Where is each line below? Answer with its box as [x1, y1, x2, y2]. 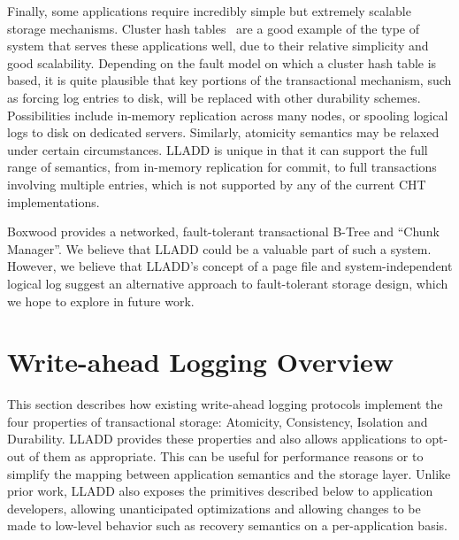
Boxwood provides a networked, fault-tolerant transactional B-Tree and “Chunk [7, 222, 440, 241]
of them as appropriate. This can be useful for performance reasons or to [28, 447, 424, 465]
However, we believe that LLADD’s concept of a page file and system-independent [7, 257, 453, 275]
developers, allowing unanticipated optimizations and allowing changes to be [7, 498, 421, 517]
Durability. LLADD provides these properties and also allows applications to [7, 429, 422, 448]
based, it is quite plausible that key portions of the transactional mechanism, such [7, 71, 452, 89]
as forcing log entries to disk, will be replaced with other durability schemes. [7, 88, 421, 106]
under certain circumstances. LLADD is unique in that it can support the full [7, 140, 428, 158]
